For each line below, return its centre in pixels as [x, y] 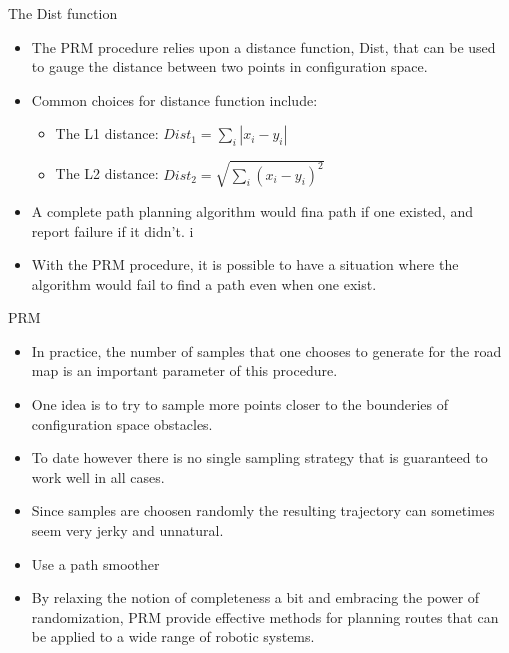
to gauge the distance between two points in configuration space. [229, 66]
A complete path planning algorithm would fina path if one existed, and [252, 210]
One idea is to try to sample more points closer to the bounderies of [240, 404]
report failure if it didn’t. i [112, 230]
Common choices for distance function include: [174, 99]
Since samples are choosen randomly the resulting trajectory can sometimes [263, 510]
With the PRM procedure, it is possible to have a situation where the [245, 264]
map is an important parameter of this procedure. [184, 370]
